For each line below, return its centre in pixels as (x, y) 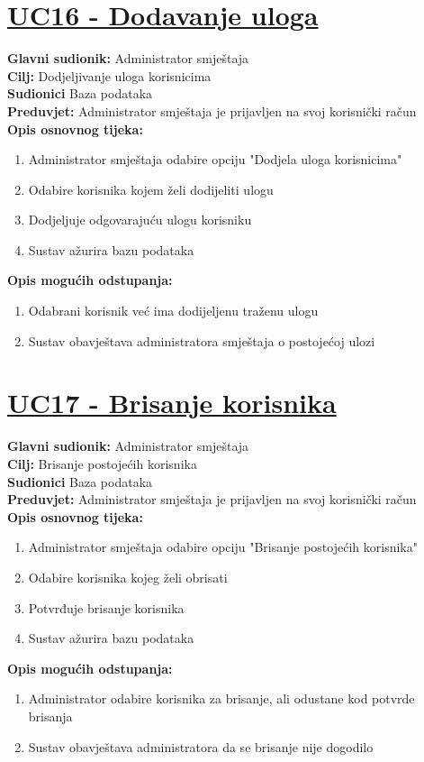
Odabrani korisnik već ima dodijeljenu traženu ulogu (173, 311)
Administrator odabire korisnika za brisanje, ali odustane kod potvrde (221, 698)
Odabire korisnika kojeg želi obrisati (128, 577)
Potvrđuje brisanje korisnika (106, 607)
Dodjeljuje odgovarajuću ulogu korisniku (140, 220)
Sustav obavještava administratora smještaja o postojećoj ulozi (202, 340)
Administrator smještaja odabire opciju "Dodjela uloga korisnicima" (215, 159)
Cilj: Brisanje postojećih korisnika (102, 463)
